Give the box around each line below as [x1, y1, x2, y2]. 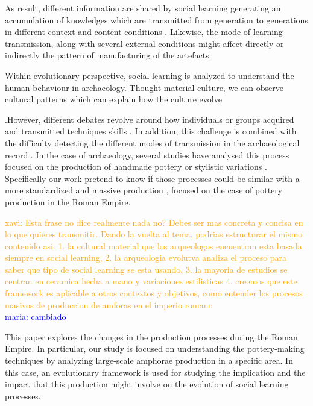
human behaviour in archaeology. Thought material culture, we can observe [5, 81, 283, 93]
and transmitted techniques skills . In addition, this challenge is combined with [5, 125, 297, 137]
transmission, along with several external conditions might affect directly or [5, 37, 284, 49]
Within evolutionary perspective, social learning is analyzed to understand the [5, 69, 294, 81]
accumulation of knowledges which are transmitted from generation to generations [5, 13, 308, 26]
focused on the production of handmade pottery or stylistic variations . [5, 160, 267, 173]
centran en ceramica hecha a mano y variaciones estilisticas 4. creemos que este [5, 275, 297, 287]
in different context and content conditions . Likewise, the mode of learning [5, 25, 283, 38]
